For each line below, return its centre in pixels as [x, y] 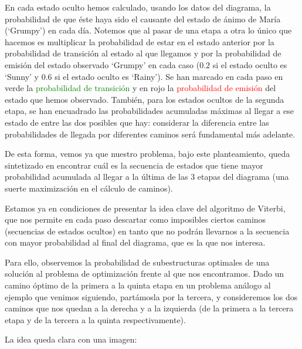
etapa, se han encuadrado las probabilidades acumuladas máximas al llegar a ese [149, 111]
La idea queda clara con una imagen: [71, 339]
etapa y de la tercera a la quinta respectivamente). [95, 319]
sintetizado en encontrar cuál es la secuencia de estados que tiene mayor [134, 165]
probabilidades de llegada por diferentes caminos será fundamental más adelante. [150, 134]
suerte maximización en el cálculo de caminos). [89, 188]
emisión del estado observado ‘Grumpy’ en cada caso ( [102, 64]
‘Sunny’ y [22, 76]
